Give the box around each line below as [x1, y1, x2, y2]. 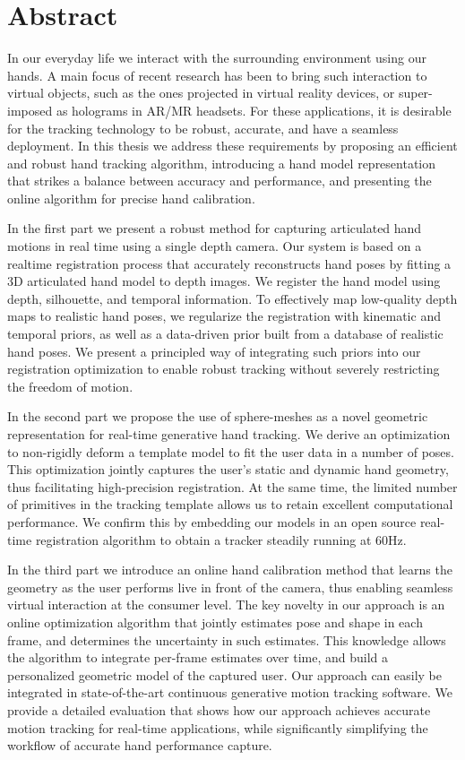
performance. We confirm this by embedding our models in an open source [7, 512, 417, 531]
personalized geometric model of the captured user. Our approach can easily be [7, 665, 443, 684]
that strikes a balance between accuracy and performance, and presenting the [7, 171, 432, 190]
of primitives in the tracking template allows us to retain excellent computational [7, 495, 453, 514]
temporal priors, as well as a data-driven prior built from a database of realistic [7, 324, 443, 343]
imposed [7, 100, 53, 119]
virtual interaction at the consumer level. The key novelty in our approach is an [7, 595, 445, 614]
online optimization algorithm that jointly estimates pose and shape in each [7, 612, 423, 631]
